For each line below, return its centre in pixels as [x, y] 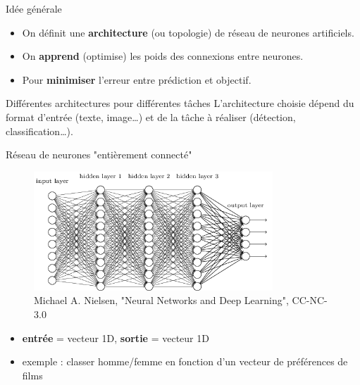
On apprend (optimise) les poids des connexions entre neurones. [163, 56]
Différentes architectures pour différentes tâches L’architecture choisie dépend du [180, 103]
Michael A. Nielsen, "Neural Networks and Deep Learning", [161, 300]
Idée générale [34, 8]
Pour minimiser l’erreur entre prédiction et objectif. [137, 79]
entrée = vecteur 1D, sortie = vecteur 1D [116, 337]
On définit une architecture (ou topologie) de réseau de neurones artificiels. [188, 32]
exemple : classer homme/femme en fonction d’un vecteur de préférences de [185, 361]
